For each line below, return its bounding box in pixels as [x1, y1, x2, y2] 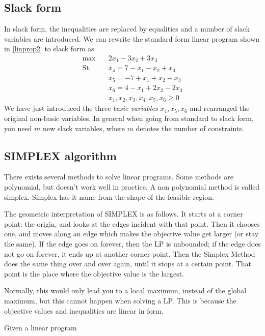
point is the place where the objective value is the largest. [4, 268, 184, 279]
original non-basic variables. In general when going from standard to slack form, [4, 113, 254, 123]
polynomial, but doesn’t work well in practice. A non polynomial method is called [4, 181, 260, 192]
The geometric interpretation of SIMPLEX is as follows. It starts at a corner [4, 208, 243, 219]
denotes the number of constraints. [136, 123, 244, 133]
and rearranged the [190, 103, 250, 113]
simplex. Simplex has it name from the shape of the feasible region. [4, 191, 214, 202]
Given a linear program [4, 322, 77, 333]
